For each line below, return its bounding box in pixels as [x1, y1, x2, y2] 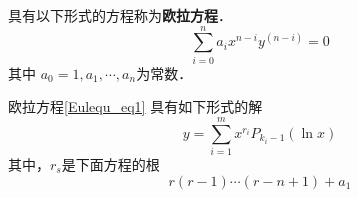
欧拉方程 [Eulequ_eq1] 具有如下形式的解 [8, 96, 263, 117]
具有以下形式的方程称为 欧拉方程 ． [8, 5, 232, 25]
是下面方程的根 [61, 154, 160, 175]
